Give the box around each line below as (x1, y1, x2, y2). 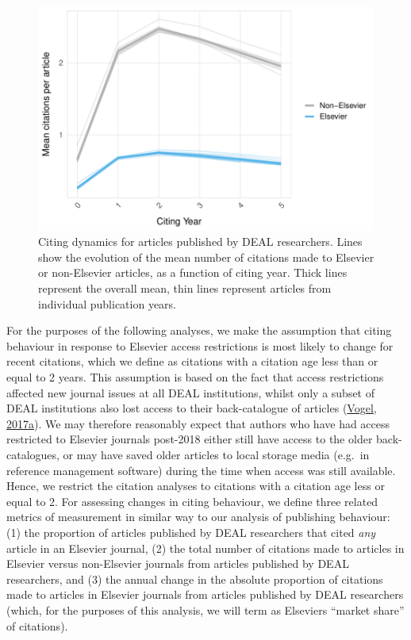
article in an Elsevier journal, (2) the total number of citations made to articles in (6, 539, 405, 556)
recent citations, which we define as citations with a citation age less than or (6, 353, 378, 370)
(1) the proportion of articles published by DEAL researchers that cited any (6, 523, 376, 540)
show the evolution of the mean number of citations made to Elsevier (38, 248, 375, 265)
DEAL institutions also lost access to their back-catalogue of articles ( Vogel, (6, 400, 377, 416)
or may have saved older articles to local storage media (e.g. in (63, 446, 370, 462)
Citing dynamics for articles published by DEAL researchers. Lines (38, 233, 363, 250)
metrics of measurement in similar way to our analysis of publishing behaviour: (6, 508, 390, 525)
